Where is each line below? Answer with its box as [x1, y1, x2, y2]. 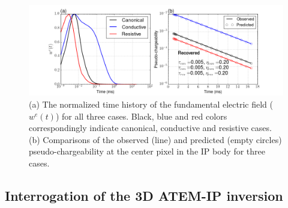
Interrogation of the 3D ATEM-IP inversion [5, 186, 283, 204]
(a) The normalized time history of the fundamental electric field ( [29, 98, 273, 111]
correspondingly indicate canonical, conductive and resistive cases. [29, 121, 272, 134]
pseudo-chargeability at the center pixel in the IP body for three [29, 145, 266, 158]
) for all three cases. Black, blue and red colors [55, 109, 227, 122]
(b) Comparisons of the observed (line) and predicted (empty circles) [29, 133, 282, 145]
